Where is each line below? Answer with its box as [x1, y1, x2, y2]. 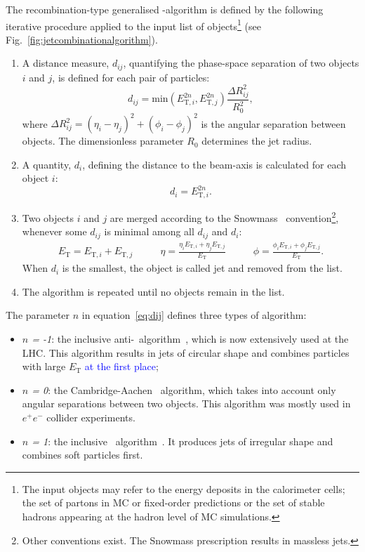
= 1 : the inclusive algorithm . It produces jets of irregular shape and [32, 433, 333, 448]
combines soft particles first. [22, 447, 143, 462]
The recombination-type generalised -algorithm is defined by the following [6, 2, 324, 16]
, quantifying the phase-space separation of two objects [123, 55, 359, 70]
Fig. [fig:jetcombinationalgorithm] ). [6, 32, 158, 46]
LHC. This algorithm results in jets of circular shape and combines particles [22, 345, 350, 360]
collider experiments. [46, 410, 135, 425]
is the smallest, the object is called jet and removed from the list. [62, 261, 343, 275]
